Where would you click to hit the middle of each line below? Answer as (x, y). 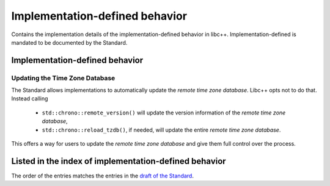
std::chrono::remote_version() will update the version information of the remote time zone (164, 113)
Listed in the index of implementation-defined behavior (119, 161)
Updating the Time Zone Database (63, 78)
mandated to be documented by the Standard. (69, 42)
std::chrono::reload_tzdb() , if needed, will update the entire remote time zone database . (161, 130)
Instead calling (30, 99)
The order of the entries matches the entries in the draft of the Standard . (102, 176)
